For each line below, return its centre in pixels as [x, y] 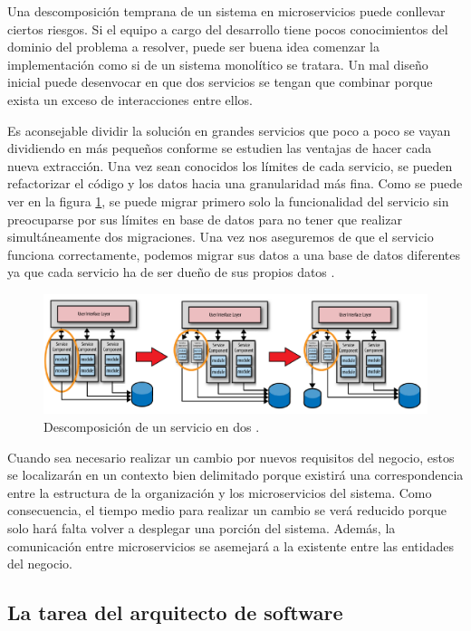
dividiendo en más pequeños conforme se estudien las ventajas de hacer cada [220, 148]
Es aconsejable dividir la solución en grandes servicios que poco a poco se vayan [229, 130]
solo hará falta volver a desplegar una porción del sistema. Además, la [202, 527]
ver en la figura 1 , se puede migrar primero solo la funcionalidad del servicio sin [228, 201]
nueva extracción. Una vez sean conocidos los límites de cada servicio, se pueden [230, 165]
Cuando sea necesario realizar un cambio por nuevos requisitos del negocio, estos [231, 457]
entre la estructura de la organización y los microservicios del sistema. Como [220, 492]
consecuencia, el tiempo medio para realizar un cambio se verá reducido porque [227, 510]
